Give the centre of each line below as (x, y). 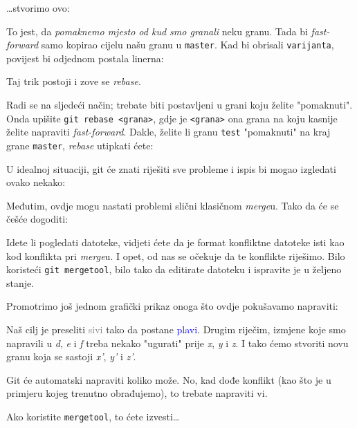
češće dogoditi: (37, 219)
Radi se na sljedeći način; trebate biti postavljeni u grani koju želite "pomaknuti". (180, 105)
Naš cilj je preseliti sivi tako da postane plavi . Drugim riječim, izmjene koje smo (176, 329)
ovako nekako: (36, 182)
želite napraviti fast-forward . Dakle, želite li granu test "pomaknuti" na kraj (168, 132)
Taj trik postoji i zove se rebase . (74, 81)
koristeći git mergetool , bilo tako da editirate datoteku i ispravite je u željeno (174, 269)
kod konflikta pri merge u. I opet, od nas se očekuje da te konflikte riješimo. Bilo (176, 255)
